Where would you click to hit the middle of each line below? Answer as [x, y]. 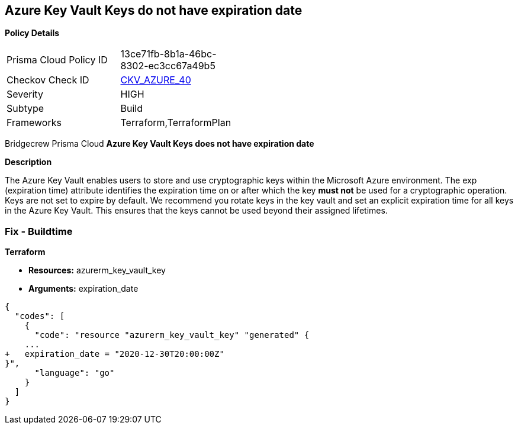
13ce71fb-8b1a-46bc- [168, 54]
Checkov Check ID [48, 80]
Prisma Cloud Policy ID [57, 60]
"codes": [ [40, 316]
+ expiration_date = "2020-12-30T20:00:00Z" [115, 354]
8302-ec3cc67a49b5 [168, 66]
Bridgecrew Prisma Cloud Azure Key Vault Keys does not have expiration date [160, 144]
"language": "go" [75, 373]
